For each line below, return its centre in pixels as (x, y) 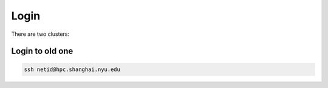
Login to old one (42, 51)
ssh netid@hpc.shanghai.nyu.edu (72, 69)
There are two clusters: (40, 34)
